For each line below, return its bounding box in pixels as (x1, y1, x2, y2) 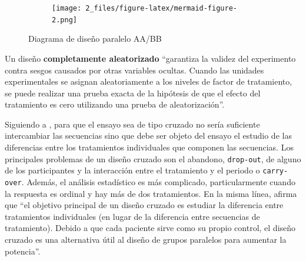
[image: (52, 4, 82, 12)
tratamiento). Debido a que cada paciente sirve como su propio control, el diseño (5, 222, 296, 234)
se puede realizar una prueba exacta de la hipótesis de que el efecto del (5, 86, 261, 99)
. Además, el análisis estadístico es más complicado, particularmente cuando (21, 175, 295, 188)
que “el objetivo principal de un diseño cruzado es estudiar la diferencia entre (5, 199, 284, 211)
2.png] (52, 15, 77, 24)
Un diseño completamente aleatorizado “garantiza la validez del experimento (5, 52, 296, 64)
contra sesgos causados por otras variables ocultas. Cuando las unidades (5, 63, 264, 76)
